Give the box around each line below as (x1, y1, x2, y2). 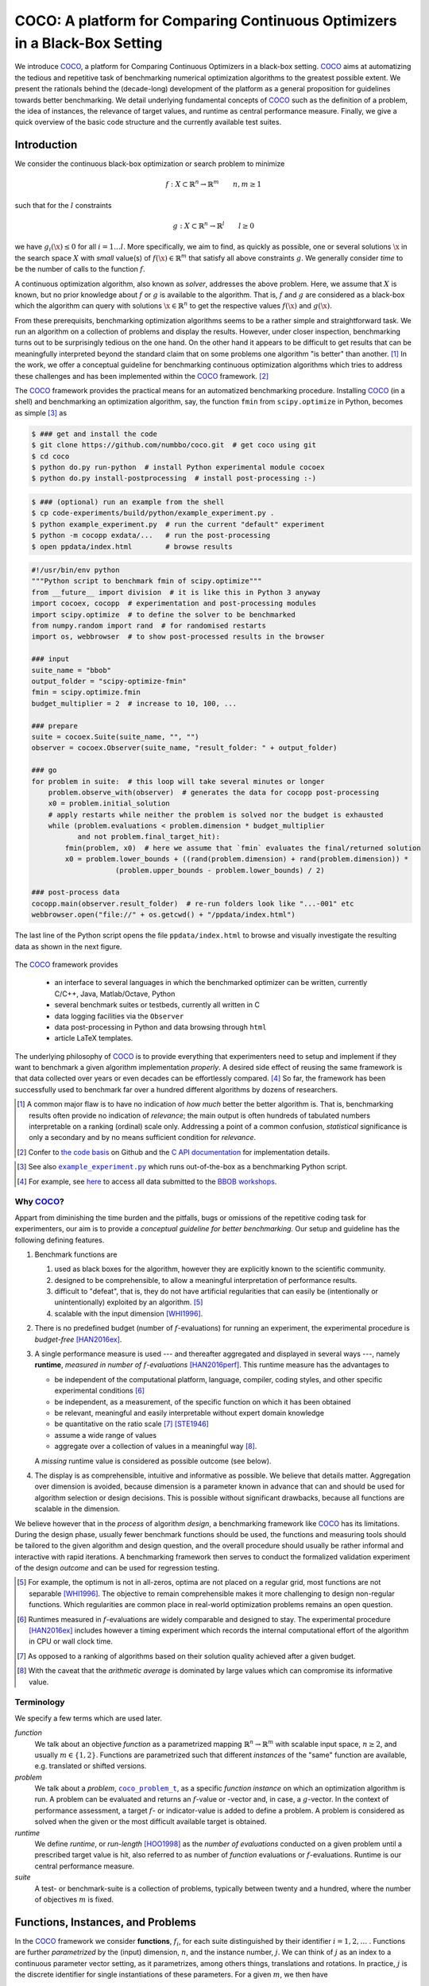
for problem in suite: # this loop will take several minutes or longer (31, 777, 325, 786)
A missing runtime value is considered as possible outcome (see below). (34, 1456, 272, 1466)
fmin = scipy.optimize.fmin (31, 688, 141, 697)
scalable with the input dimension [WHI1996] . (54, 1308, 203, 1318)
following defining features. (14, 1235, 105, 1245)
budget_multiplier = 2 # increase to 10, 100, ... (31, 699, 238, 708)
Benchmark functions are (34, 1250, 118, 1259)
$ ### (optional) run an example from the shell (31, 497, 225, 506)
